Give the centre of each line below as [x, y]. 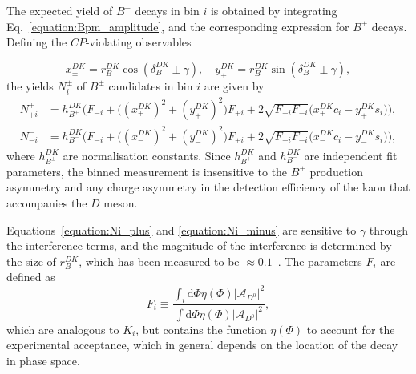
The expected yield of [60, 10]
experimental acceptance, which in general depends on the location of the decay [202, 345]
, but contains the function [201, 329]
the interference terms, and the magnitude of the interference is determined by [199, 245]
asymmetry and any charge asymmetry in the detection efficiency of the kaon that [208, 187]
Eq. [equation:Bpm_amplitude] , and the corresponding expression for [178, 26]
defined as [31, 277]
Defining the [37, 42]
